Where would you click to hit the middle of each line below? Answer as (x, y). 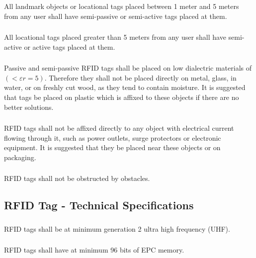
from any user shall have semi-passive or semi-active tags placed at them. (116, 16)
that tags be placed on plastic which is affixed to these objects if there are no (122, 97)
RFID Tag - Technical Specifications (99, 205)
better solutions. (29, 107)
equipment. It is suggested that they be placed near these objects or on (112, 147)
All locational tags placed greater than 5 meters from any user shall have (115, 37)
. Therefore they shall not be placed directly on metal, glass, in (140, 77)
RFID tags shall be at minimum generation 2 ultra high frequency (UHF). (117, 228)
